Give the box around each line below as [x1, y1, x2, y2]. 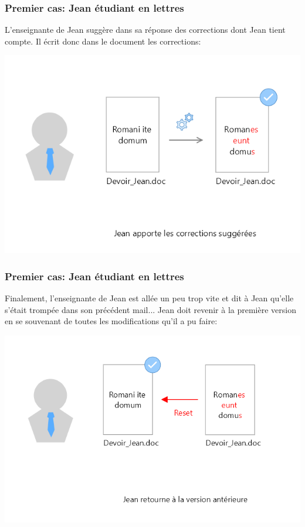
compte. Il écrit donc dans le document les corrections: [5, 35, 201, 47]
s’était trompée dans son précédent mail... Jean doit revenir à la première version [5, 303, 296, 315]
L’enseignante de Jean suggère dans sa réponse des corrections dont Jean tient [5, 23, 286, 36]
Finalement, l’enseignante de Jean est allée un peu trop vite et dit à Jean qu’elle [5, 292, 294, 304]
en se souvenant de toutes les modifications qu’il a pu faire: [5, 315, 218, 327]
